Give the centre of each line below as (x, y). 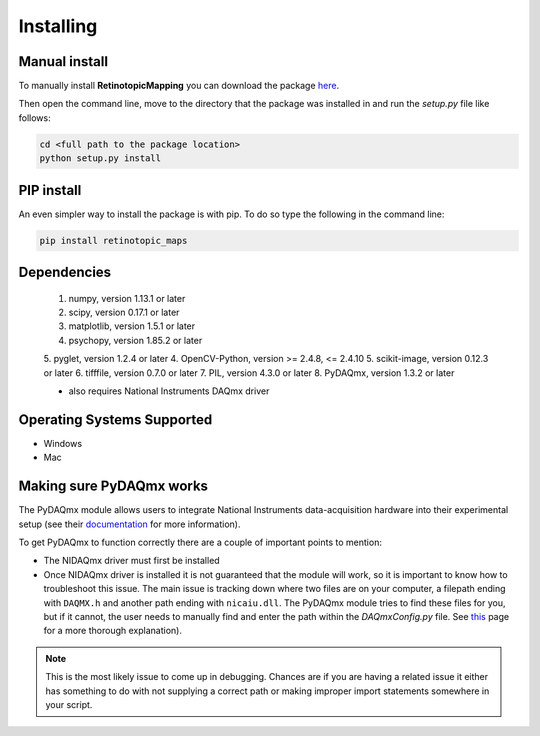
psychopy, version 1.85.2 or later (135, 340)
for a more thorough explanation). (112, 631)
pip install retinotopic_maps (113, 240)
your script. (69, 704)
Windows (63, 443)
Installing (58, 26)
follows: (34, 117)
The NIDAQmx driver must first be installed (131, 561)
